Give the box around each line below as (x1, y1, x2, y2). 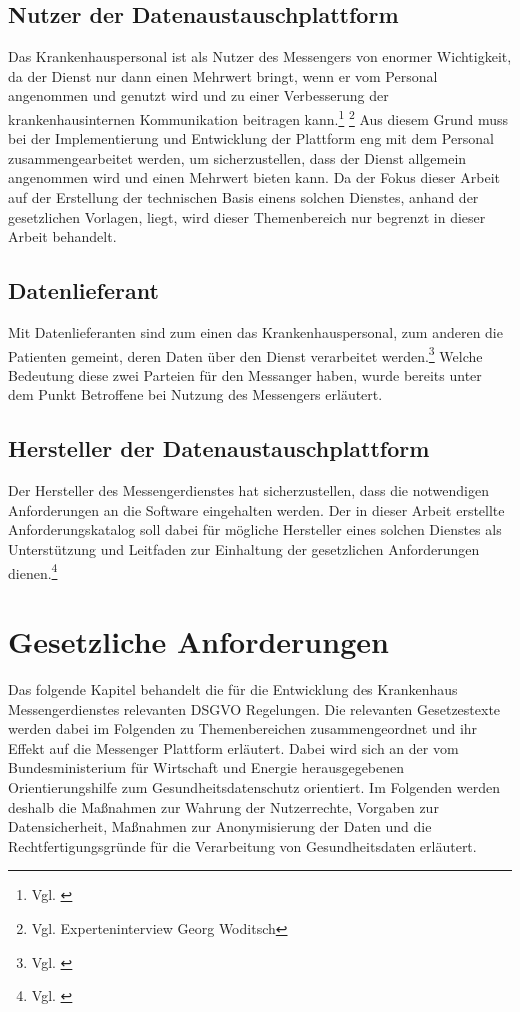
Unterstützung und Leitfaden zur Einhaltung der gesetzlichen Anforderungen (8, 539, 480, 560)
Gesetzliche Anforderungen (8, 621, 389, 662)
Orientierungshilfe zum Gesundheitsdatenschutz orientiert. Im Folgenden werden (8, 776, 500, 797)
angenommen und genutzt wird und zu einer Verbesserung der (8, 85, 389, 106)
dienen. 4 (8, 559, 58, 583)
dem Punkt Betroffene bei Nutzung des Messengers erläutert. (8, 384, 383, 405)
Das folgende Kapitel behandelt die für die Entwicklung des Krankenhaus (8, 678, 458, 699)
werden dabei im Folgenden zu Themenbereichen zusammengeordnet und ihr (8, 718, 478, 739)
